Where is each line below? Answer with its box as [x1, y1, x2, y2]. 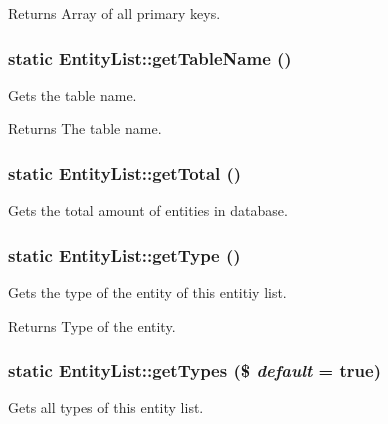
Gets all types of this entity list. [8, 397, 204, 418]
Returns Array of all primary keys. [8, 3, 221, 23]
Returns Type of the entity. [8, 315, 176, 336]
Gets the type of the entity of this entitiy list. [8, 282, 287, 303]
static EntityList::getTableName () [8, 45, 292, 70]
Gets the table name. [8, 84, 137, 105]
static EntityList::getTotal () [8, 160, 242, 185]
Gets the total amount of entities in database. [8, 200, 288, 221]
